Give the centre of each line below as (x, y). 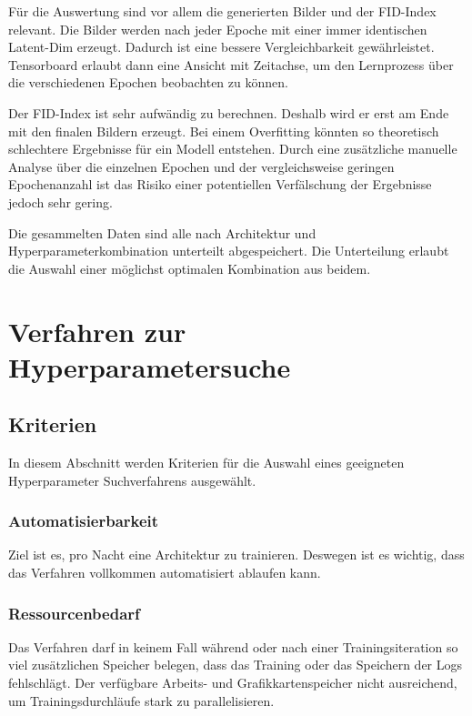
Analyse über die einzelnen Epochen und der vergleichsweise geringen (201, 166)
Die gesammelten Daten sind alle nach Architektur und (162, 232)
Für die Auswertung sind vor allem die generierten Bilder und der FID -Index (222, 11)
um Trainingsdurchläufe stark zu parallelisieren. (141, 700)
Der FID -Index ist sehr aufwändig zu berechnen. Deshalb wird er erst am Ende (229, 112)
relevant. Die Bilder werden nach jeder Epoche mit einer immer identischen (218, 29)
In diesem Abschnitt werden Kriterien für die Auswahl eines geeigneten (206, 463)
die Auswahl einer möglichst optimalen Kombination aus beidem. (190, 268)
